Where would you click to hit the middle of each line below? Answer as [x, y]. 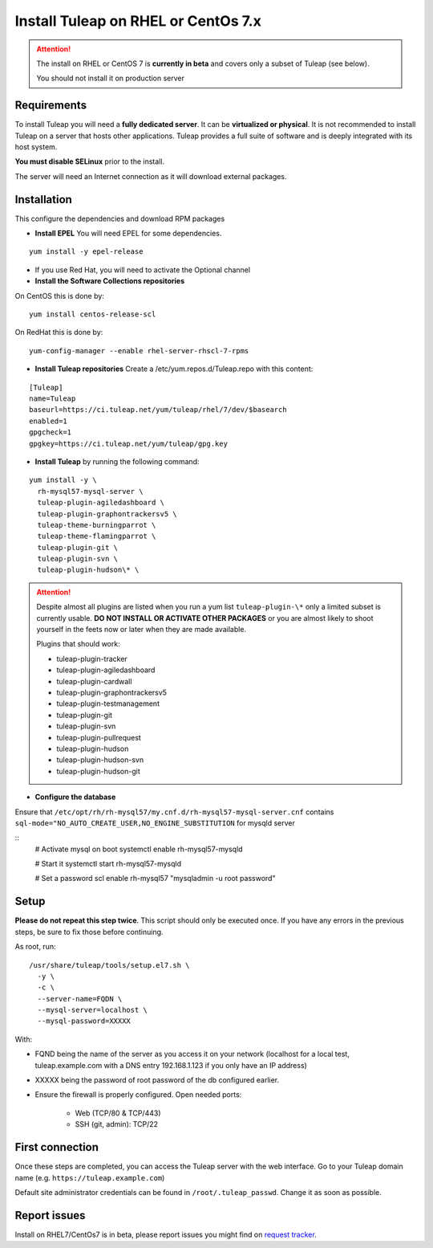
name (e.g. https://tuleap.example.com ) [90, 1177]
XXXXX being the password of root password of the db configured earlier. [157, 1080]
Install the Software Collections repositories [109, 281]
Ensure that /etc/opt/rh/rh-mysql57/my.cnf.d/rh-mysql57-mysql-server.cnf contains [174, 812]
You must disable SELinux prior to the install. [89, 161]
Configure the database [75, 797]
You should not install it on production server [110, 78]
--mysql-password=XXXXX [84, 1021]
